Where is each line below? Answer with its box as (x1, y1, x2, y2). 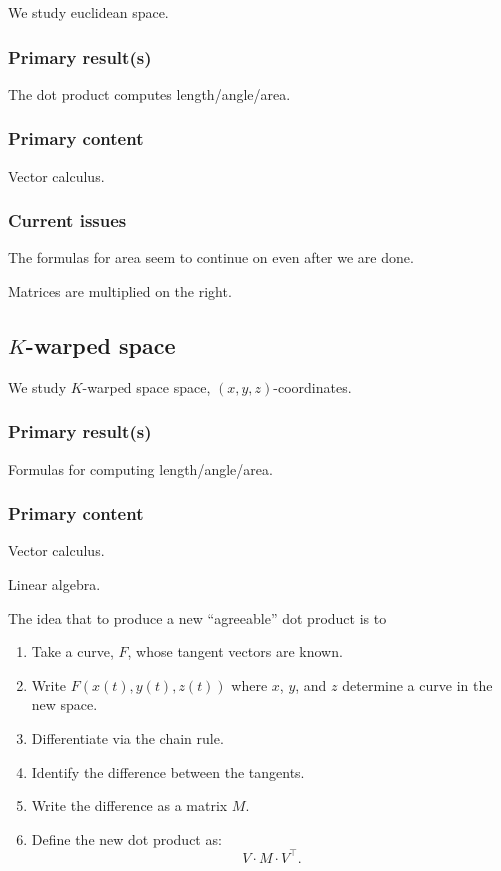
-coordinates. (273, 376, 352, 397)
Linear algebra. (8, 574, 101, 595)
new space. (31, 694, 98, 715)
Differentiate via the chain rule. (31, 728, 224, 749)
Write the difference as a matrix (31, 795, 228, 816)
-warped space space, (82, 376, 211, 397)
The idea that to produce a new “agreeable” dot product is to (8, 607, 387, 628)
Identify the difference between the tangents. (31, 761, 305, 782)
